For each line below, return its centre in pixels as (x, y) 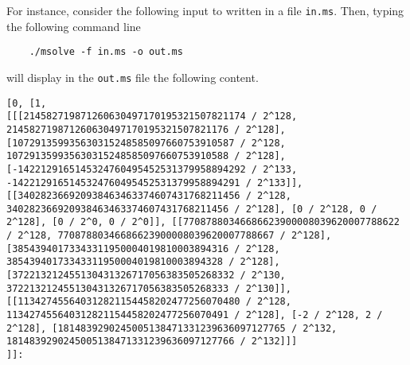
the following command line (74, 26)
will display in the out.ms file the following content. (133, 77)
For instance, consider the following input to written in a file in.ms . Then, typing (205, 10)
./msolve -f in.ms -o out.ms (106, 52)
